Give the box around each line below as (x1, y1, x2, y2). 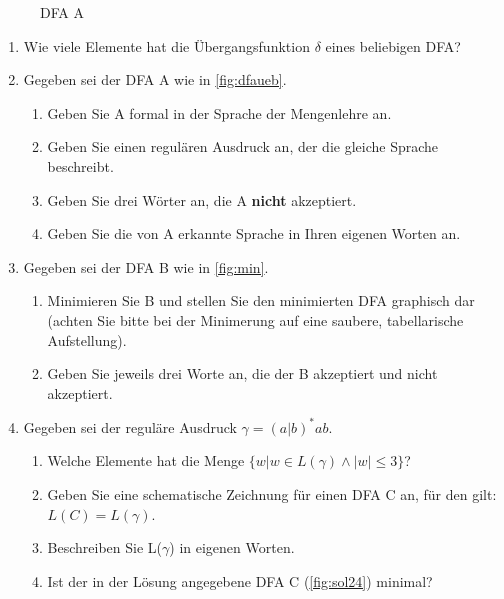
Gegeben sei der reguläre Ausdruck (23, 416, 237, 437)
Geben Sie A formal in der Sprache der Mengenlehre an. (47, 102, 392, 123)
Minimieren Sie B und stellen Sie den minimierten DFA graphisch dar (47, 290, 475, 311)
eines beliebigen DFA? (325, 35, 461, 56)
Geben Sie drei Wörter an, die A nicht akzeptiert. (47, 189, 357, 210)
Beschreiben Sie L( (47, 537, 163, 558)
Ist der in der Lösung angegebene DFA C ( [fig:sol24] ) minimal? (47, 570, 433, 591)
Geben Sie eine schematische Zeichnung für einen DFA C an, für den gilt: (47, 484, 497, 504)
